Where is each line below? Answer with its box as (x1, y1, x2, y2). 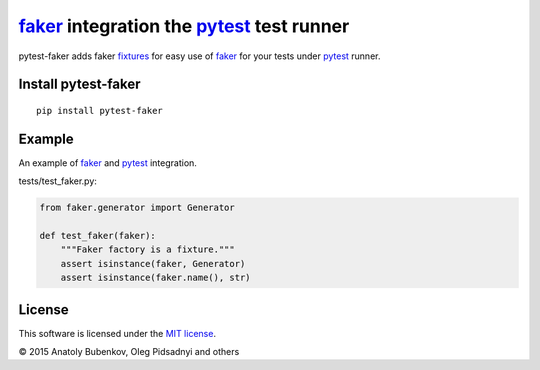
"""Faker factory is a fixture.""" (60, 244, 235, 255)
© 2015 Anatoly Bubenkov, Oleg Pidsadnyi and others (18, 346, 240, 358)
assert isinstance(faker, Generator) (60, 258, 246, 269)
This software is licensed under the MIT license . (18, 327, 217, 339)
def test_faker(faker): (39, 230, 157, 242)
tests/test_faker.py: (18, 175, 97, 187)
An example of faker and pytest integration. (18, 156, 197, 169)
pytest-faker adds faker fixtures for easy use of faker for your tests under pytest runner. (18, 50, 381, 62)
